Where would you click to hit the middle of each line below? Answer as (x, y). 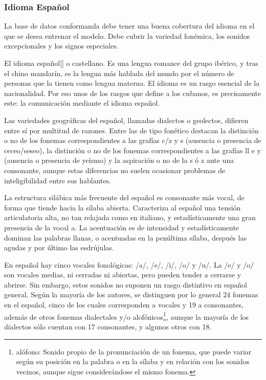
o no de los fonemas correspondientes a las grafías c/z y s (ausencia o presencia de (133, 140)
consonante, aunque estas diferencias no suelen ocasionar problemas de (115, 170)
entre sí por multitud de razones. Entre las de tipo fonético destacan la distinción (131, 130)
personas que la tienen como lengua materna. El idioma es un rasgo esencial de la (132, 83)
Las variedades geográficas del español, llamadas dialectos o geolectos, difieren (126, 120)
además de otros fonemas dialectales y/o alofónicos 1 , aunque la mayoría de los (127, 316)
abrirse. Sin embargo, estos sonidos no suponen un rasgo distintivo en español (126, 284)
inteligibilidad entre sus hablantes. (58, 180)
